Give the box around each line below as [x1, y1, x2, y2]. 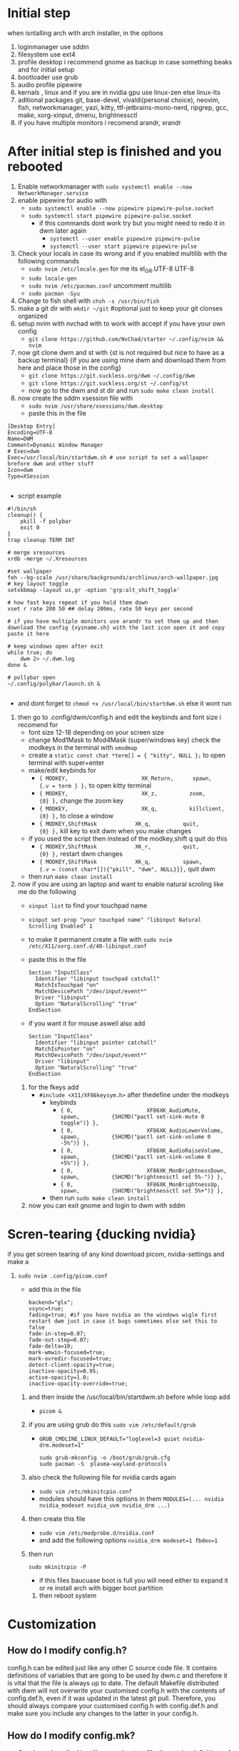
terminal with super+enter [28, 758, 105, 767]
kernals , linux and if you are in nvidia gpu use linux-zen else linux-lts [17, 88, 221, 96]
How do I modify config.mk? [7, 1730, 136, 1742]
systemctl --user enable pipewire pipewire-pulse [49, 235, 200, 242]
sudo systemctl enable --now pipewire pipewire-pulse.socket [28, 205, 214, 212]
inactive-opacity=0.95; [28, 1368, 100, 1375]
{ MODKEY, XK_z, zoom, [39, 790, 205, 797]
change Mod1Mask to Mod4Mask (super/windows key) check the [28, 736, 221, 744]
